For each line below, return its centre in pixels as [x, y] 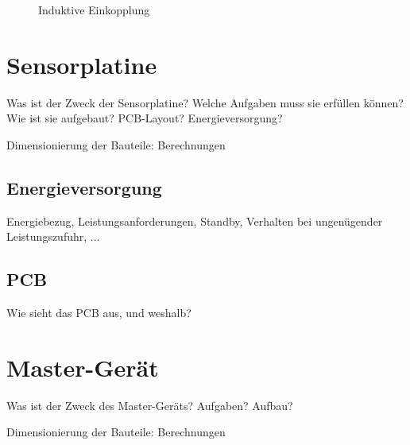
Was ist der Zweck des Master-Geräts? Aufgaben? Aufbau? [150, 405]
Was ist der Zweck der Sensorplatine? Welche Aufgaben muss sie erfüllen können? [205, 102]
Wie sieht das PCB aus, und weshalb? [99, 313]
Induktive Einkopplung [94, 10]
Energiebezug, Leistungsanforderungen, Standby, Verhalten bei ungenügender [195, 221]
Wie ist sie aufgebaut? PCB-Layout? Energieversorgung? [145, 118]
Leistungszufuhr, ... [53, 236]
